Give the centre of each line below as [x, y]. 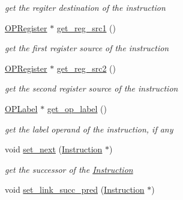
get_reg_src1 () [86, 27]
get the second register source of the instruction [91, 88]
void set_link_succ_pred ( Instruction [75, 189]
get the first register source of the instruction [87, 48]
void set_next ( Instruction [54, 149]
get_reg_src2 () [86, 68]
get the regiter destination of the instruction [85, 7]
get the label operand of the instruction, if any [89, 129]
